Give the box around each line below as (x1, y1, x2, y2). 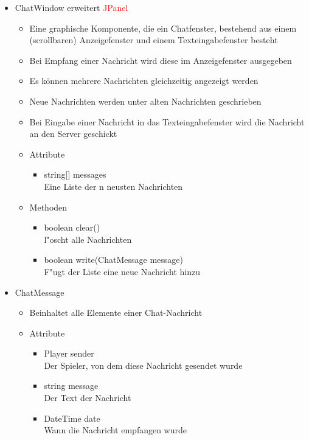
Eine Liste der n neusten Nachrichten (44, 180, 183, 192)
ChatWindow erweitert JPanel (15, 1, 128, 13)
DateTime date (44, 411, 100, 424)
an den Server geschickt (29, 127, 117, 140)
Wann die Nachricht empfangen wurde (44, 424, 187, 436)
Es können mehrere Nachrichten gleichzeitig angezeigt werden (29, 74, 259, 87)
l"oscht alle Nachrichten (44, 232, 132, 245)
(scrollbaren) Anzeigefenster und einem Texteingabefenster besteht (29, 33, 278, 46)
